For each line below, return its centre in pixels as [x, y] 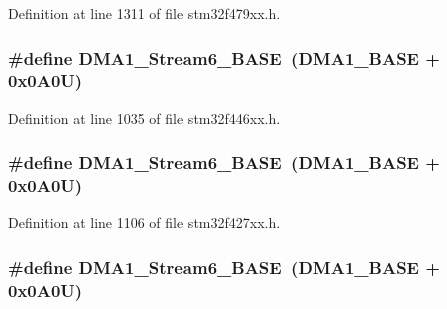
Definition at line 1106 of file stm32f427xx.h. [144, 222]
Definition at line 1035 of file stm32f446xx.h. [144, 117]
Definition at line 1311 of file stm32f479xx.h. [144, 13]
